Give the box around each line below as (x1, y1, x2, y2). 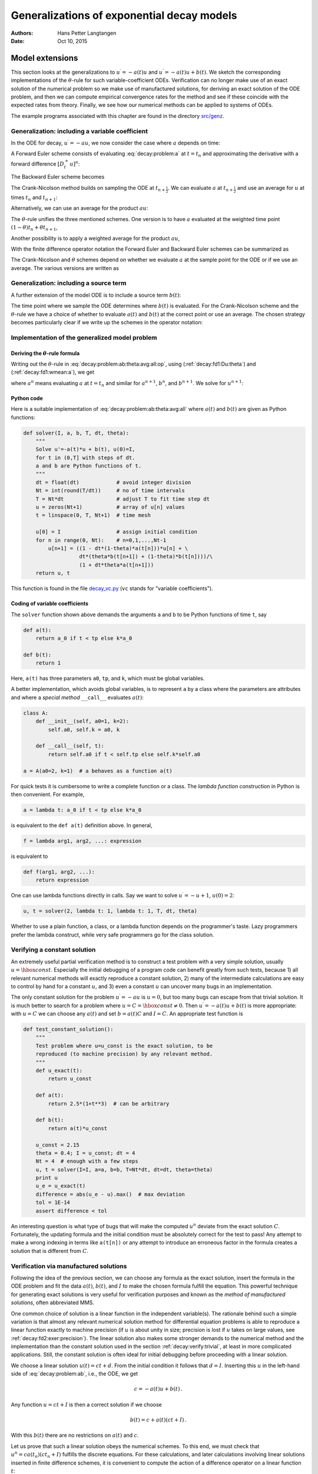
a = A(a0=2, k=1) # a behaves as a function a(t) (23, 767, 173, 774)
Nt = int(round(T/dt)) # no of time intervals (35, 487, 185, 494)
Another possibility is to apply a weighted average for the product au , (11, 235, 180, 242)
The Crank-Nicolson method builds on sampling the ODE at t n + (11, 184, 165, 193)
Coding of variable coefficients (11, 600, 88, 607)
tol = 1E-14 (35, 1199, 71, 1206)
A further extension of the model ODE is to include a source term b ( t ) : (11, 291, 181, 298)
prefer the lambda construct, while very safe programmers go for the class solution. (11, 931, 214, 938)
